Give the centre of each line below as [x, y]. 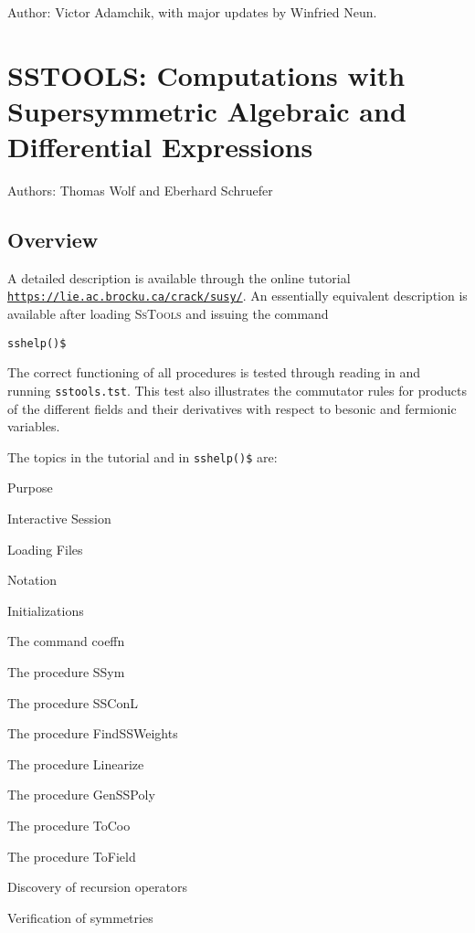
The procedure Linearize [76, 763]
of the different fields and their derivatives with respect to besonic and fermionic [232, 408]
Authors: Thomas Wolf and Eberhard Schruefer [140, 191]
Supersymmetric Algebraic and [207, 110]
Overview [53, 240]
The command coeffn [66, 641]
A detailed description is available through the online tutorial [179, 277]
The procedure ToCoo [69, 826]
